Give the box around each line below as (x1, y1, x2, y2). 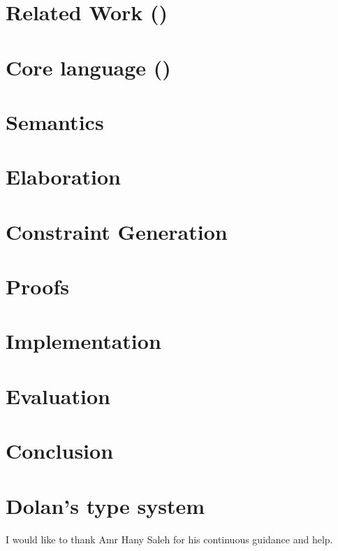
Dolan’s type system (6, 491, 205, 520)
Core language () (6, 52, 171, 81)
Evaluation (6, 381, 110, 410)
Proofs (6, 272, 69, 301)
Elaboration (6, 162, 122, 191)
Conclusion (6, 436, 114, 465)
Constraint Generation (6, 217, 228, 245)
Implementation (6, 327, 161, 355)
